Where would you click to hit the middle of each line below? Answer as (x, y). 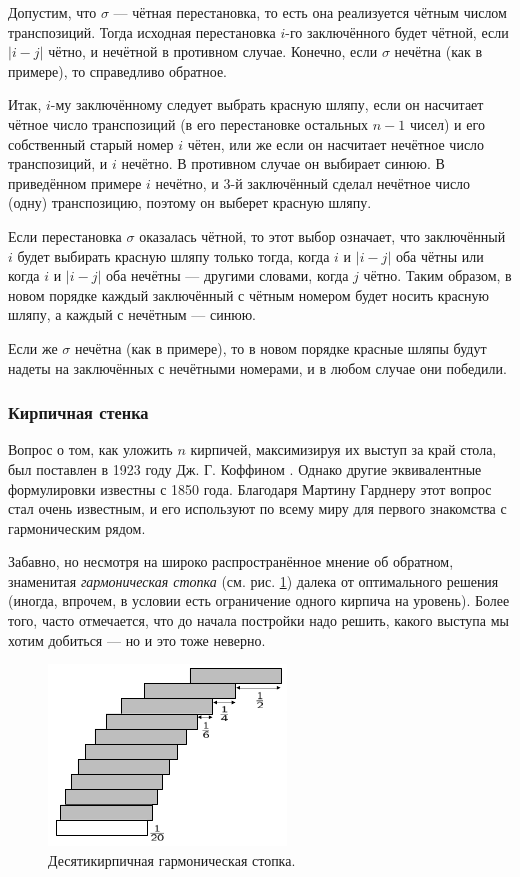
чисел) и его (447, 123)
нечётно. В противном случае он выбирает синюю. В (283, 163)
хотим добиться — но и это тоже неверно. (137, 639)
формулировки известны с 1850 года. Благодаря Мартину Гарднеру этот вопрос (250, 488)
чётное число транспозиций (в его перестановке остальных (188, 123)
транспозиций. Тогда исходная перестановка (142, 31)
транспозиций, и (58, 163)
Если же (33, 347)
